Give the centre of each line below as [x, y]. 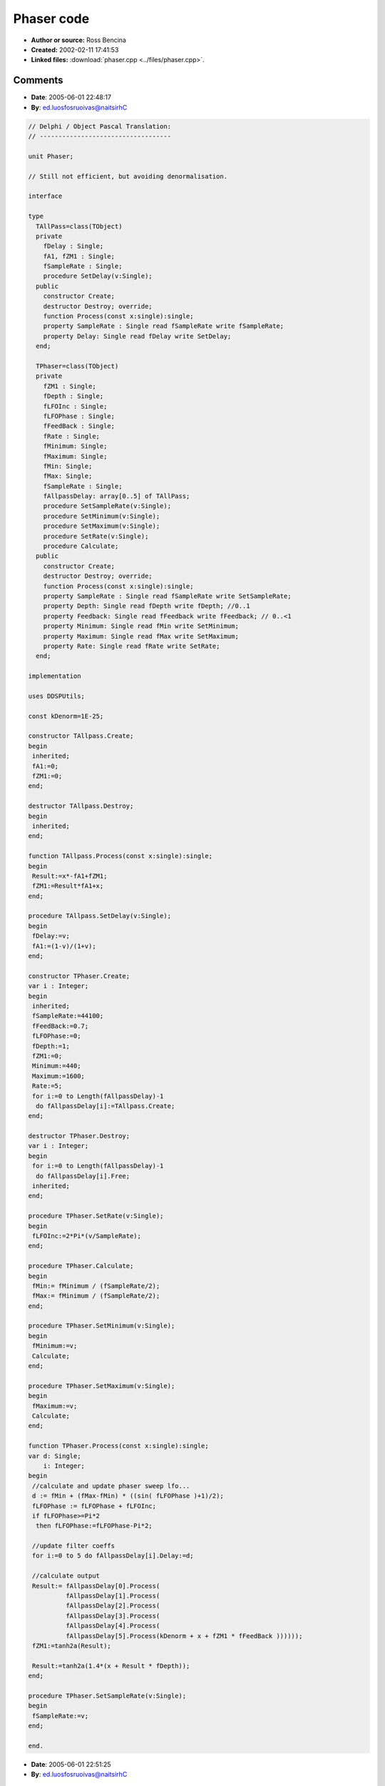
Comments [38, 80]
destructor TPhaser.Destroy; [79, 1136]
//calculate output [66, 1576]
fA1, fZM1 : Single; [79, 256]
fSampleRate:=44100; [68, 1016]
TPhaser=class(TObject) [77, 366]
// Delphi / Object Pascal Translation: [99, 126]
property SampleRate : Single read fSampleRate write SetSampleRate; [167, 596]
